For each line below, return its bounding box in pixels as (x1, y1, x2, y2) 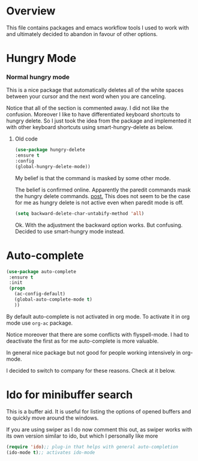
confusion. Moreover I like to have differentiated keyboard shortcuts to (6, 111, 181, 118)
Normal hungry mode (6, 73, 70, 82)
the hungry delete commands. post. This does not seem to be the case (14, 192, 190, 199)
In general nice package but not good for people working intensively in (6, 349, 181, 356)
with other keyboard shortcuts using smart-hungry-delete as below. (6, 124, 174, 131)
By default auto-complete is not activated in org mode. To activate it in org (6, 313, 190, 320)
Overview (6, 4, 56, 18)
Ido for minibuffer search (6, 388, 133, 402)
